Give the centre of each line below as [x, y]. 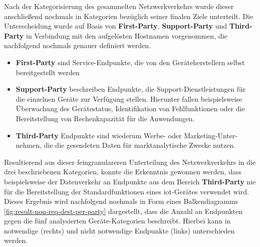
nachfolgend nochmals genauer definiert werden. [78, 45]
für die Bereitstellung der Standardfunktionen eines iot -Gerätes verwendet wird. [126, 191]
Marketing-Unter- [211, 135]
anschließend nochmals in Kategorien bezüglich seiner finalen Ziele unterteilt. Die [129, 16]
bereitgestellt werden [48, 72]
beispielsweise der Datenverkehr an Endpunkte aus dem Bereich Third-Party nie [130, 181]
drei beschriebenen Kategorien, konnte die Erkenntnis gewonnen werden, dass [123, 172]
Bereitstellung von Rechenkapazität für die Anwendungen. [105, 118]
